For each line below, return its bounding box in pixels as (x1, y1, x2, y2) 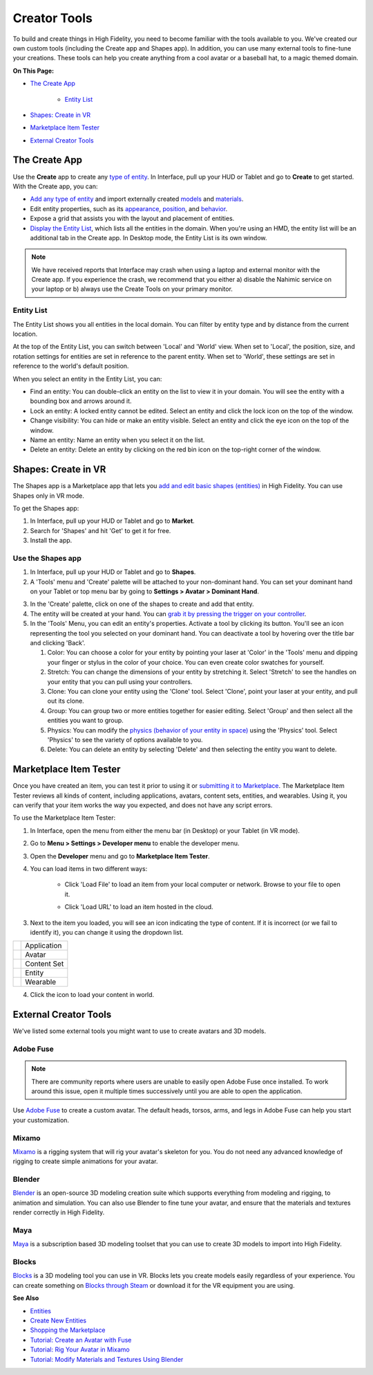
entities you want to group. (47, 717, 124, 725)
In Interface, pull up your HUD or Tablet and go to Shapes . (30, 568, 196, 576)
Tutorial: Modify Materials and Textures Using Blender (30, 1355, 184, 1363)
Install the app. (30, 537, 73, 545)
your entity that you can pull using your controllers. (47, 677, 193, 685)
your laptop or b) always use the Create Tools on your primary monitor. (31, 285, 233, 294)
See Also (12, 1294, 39, 1302)
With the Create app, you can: (12, 182, 98, 190)
